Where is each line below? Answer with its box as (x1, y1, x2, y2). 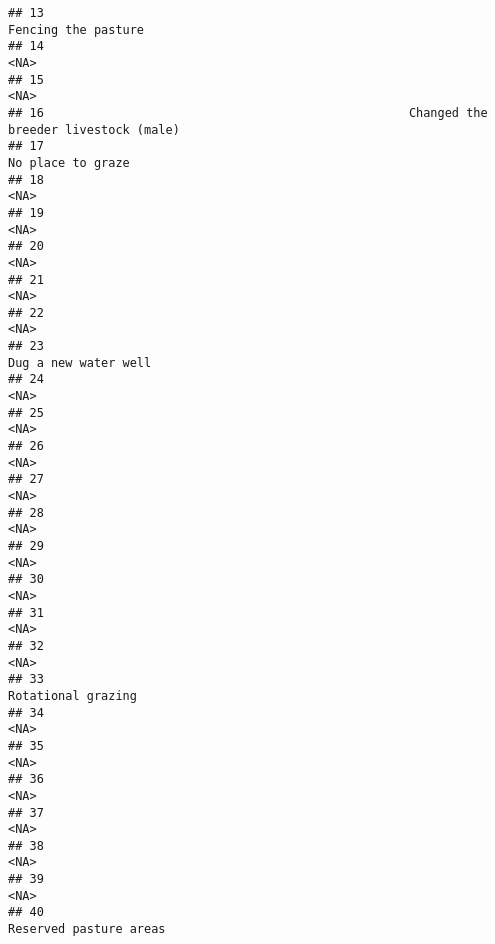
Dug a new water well (8, 355, 152, 370)
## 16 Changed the (8, 105, 488, 120)
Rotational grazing (8, 688, 137, 703)
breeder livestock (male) (8, 122, 180, 137)
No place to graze (8, 155, 130, 170)
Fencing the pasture (8, 22, 145, 37)
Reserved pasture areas (8, 922, 166, 937)
